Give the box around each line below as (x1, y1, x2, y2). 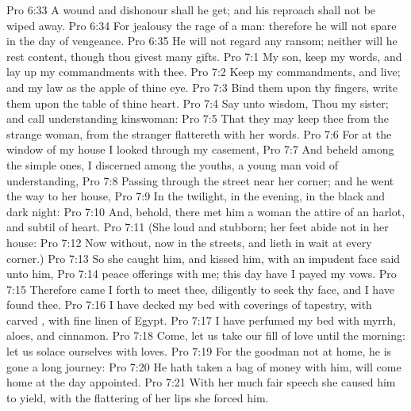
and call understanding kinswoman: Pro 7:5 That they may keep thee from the (6, 110, 389, 127)
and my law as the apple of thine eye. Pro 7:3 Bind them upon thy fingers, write (6, 78, 398, 95)
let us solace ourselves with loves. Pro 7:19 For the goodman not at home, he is (6, 343, 392, 360)
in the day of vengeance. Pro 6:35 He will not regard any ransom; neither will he (6, 32, 398, 49)
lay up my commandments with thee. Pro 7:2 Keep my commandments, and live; (6, 63, 401, 80)
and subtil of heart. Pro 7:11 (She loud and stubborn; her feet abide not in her (6, 219, 389, 235)
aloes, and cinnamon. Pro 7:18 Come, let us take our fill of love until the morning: (6, 327, 405, 344)
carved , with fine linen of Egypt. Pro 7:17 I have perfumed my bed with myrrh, (6, 311, 397, 328)
